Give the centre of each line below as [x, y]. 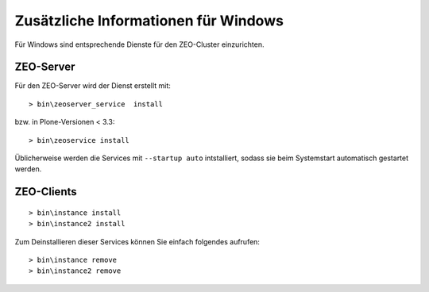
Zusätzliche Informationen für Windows [149, 21]
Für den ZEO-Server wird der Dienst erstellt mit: [93, 86]
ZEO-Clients [46, 192]
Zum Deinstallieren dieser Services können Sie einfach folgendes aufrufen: [137, 241]
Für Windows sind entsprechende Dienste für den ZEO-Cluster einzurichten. [139, 44]
